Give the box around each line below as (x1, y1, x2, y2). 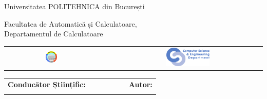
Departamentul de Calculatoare (4, 28, 103, 39)
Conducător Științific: (8, 79, 86, 90)
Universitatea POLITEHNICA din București (4, 1, 145, 11)
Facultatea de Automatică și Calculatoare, (4, 18, 137, 29)
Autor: (128, 79, 152, 90)
